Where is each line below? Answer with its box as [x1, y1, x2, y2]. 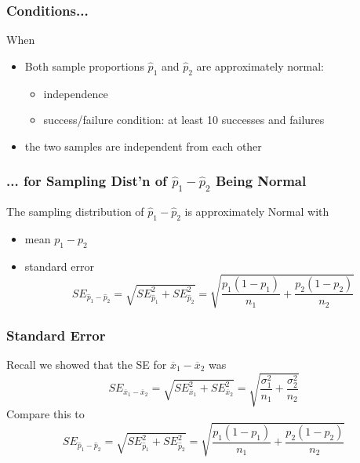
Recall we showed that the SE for [6, 355, 167, 372]
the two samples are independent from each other [24, 137, 262, 154]
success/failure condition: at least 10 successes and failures [43, 111, 325, 128]
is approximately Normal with [184, 202, 329, 219]
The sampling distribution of [6, 202, 144, 219]
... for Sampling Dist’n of [6, 171, 167, 191]
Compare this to [6, 406, 85, 422]
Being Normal [215, 171, 307, 191]
